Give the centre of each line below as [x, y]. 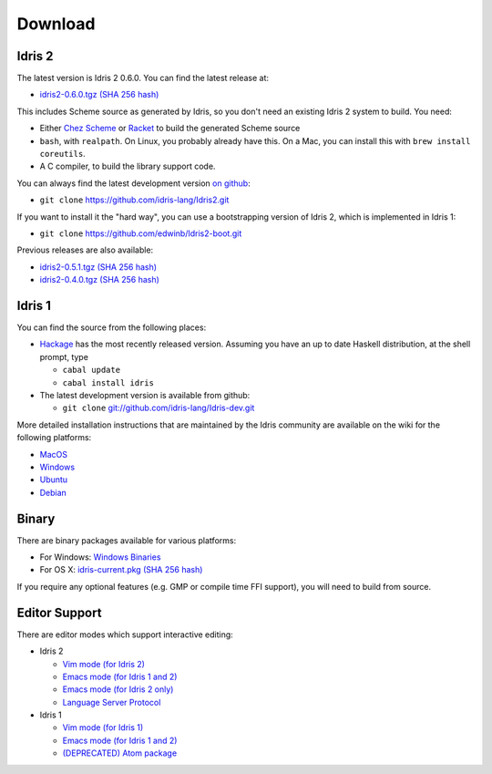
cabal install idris [108, 382]
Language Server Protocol [112, 702]
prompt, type [64, 356]
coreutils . [62, 154]
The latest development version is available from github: [145, 395]
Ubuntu [54, 480]
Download [56, 24]
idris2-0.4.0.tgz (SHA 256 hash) [99, 280]
